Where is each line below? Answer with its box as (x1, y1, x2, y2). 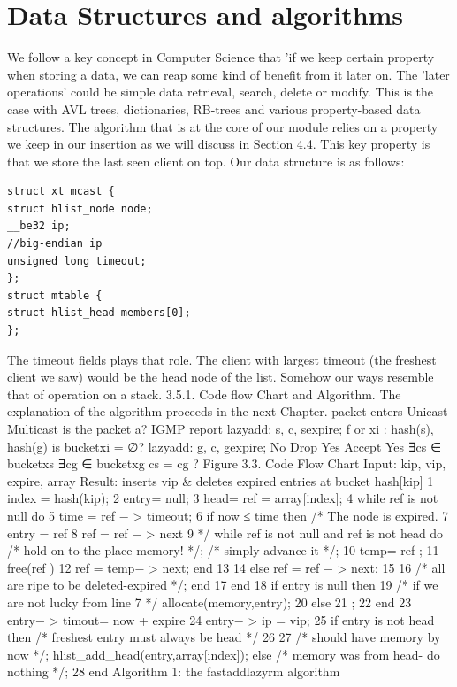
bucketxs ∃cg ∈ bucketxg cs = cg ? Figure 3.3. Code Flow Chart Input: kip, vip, (7, 454, 446, 473)
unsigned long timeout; (7, 254, 147, 267)
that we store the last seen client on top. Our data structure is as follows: (7, 151, 405, 170)
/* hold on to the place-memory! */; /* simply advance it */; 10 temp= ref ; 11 (7, 541, 439, 560)
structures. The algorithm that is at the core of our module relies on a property (7, 117, 438, 135)
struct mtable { (7, 289, 103, 302)
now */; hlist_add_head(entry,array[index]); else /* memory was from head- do (7, 645, 440, 663)
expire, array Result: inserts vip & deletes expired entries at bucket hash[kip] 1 (7, 471, 434, 490)
